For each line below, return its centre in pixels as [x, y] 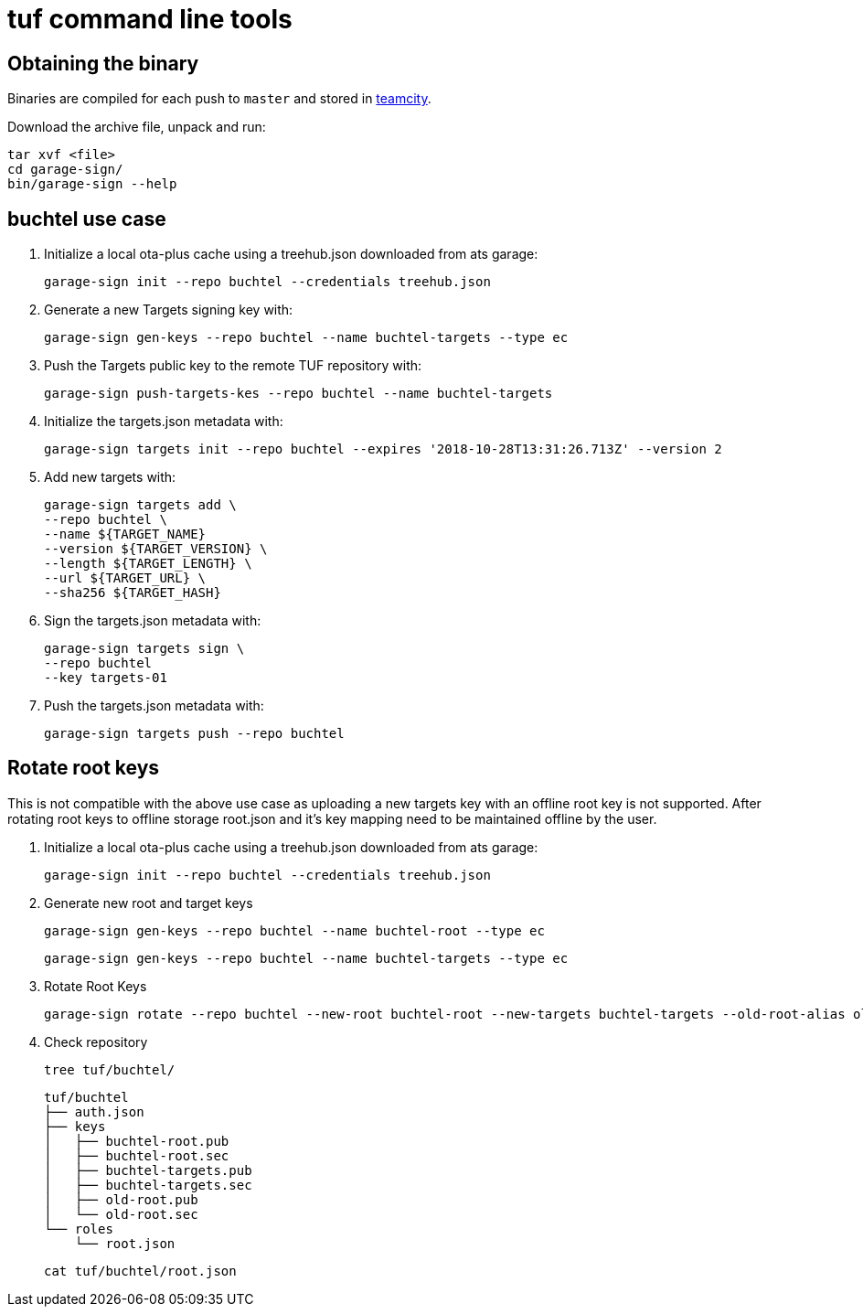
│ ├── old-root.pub [121, 1199]
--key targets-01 [106, 678]
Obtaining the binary [103, 63]
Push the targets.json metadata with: [154, 706]
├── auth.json [94, 1111]
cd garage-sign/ [65, 170]
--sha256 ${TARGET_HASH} [133, 593]
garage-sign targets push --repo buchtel [194, 734]
